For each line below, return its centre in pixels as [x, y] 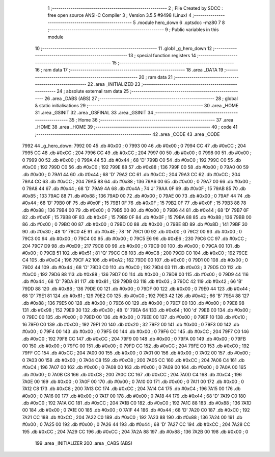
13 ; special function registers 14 [162, 56]
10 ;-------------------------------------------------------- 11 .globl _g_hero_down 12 [123, 48]
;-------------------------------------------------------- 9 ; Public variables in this [133, 30]
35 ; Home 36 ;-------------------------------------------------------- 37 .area [151, 119]
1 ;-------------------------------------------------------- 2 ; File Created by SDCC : [135, 8]
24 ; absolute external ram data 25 [93, 91]
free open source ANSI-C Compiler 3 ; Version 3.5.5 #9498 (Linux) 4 [120, 15]
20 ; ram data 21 [155, 77]
